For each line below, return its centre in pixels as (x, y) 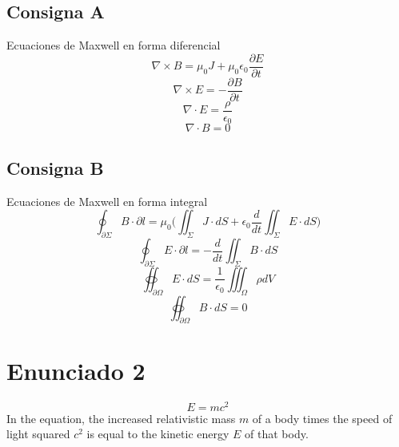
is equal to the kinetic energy (158, 434)
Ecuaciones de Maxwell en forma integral (107, 201)
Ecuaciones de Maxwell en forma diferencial (114, 45)
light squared (38, 434)
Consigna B (55, 167)
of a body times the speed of (322, 418)
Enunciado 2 (76, 370)
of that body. (277, 434)
